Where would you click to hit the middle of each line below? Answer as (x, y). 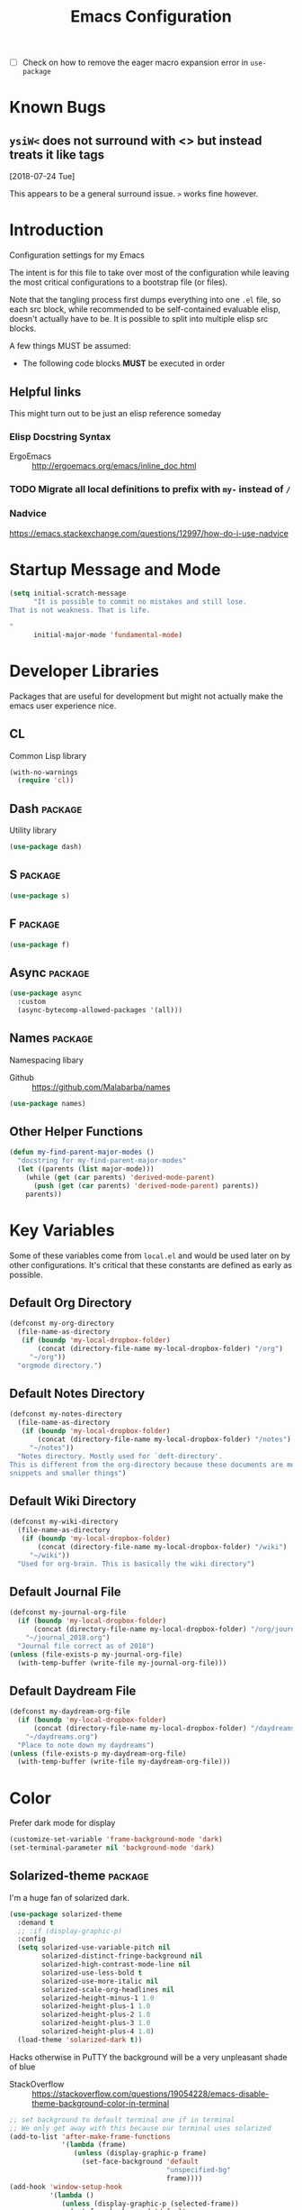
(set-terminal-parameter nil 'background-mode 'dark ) (112, 1848)
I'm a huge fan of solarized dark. (70, 1897)
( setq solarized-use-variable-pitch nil (94, 1948)
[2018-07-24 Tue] (42, 177)
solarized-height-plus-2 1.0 (96, 2015)
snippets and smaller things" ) (68, 1473)
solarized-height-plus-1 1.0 (96, 2006)
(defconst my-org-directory (62, 1324)
